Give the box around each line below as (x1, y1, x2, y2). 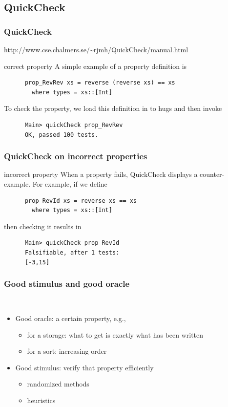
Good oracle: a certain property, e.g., (15, 313, 126, 323)
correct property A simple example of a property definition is (4, 61, 187, 71)
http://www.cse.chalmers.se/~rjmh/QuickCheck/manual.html (4, 44, 188, 54)
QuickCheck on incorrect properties (4, 150, 147, 162)
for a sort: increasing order (27, 346, 107, 356)
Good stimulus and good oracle (4, 278, 130, 290)
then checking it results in (4, 221, 82, 231)
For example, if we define (32, 178, 107, 189)
